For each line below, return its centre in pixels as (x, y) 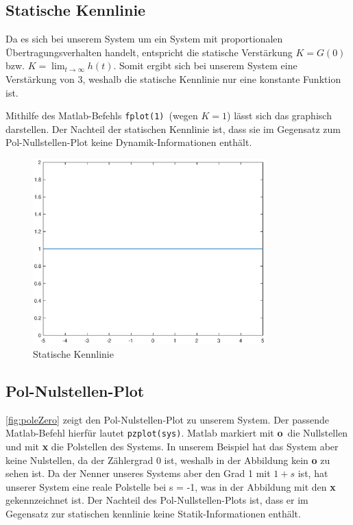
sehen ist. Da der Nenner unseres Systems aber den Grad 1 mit (138, 473)
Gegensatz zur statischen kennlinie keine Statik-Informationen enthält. (153, 513)
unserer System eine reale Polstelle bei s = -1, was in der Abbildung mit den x (171, 486)
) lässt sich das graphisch (279, 115)
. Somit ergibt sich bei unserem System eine (205, 65)
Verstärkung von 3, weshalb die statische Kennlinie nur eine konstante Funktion (173, 78)
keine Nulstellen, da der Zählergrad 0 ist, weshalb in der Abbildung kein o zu (168, 460)
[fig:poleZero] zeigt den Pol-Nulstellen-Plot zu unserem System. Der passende (168, 419)
